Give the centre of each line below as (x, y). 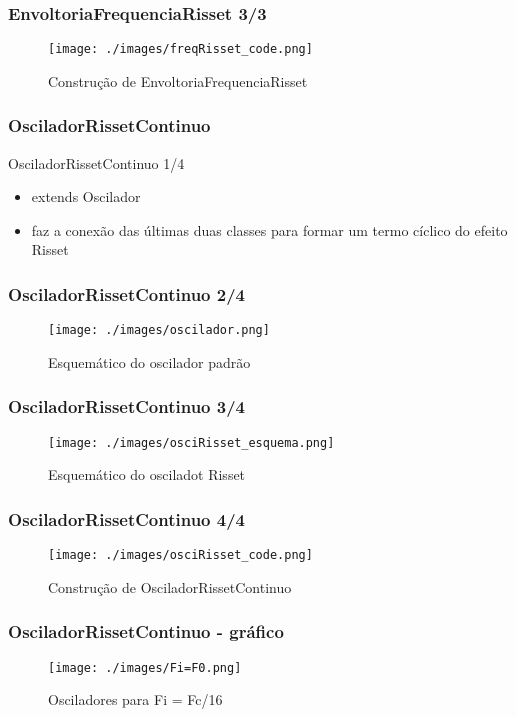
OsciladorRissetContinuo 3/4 (126, 406)
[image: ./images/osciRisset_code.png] (180, 555)
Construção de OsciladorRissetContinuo (170, 586)
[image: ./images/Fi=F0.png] (145, 667)
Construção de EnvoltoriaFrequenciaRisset (178, 80)
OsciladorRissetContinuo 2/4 (126, 293)
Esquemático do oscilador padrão (149, 361)
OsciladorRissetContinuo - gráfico (146, 631)
